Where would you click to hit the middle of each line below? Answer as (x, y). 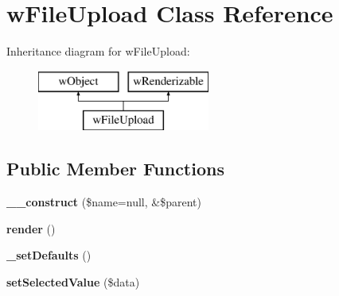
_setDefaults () (49, 255)
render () (31, 228)
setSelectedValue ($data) (73, 281)
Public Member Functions (115, 169)
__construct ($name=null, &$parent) (104, 202)
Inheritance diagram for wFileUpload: (98, 51)
